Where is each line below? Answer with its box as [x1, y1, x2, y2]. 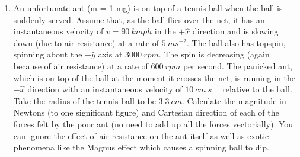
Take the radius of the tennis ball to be [13, 94, 156, 107]
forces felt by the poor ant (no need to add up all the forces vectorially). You [13, 117, 293, 130]
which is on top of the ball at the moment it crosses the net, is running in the [13, 71, 296, 84]
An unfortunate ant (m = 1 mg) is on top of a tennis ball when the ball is [13, 2, 283, 14]
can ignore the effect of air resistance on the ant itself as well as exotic [13, 129, 269, 142]
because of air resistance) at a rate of [13, 59, 148, 72]
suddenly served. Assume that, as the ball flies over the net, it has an [13, 13, 265, 25]
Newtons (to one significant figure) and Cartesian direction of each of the [13, 106, 279, 118]
